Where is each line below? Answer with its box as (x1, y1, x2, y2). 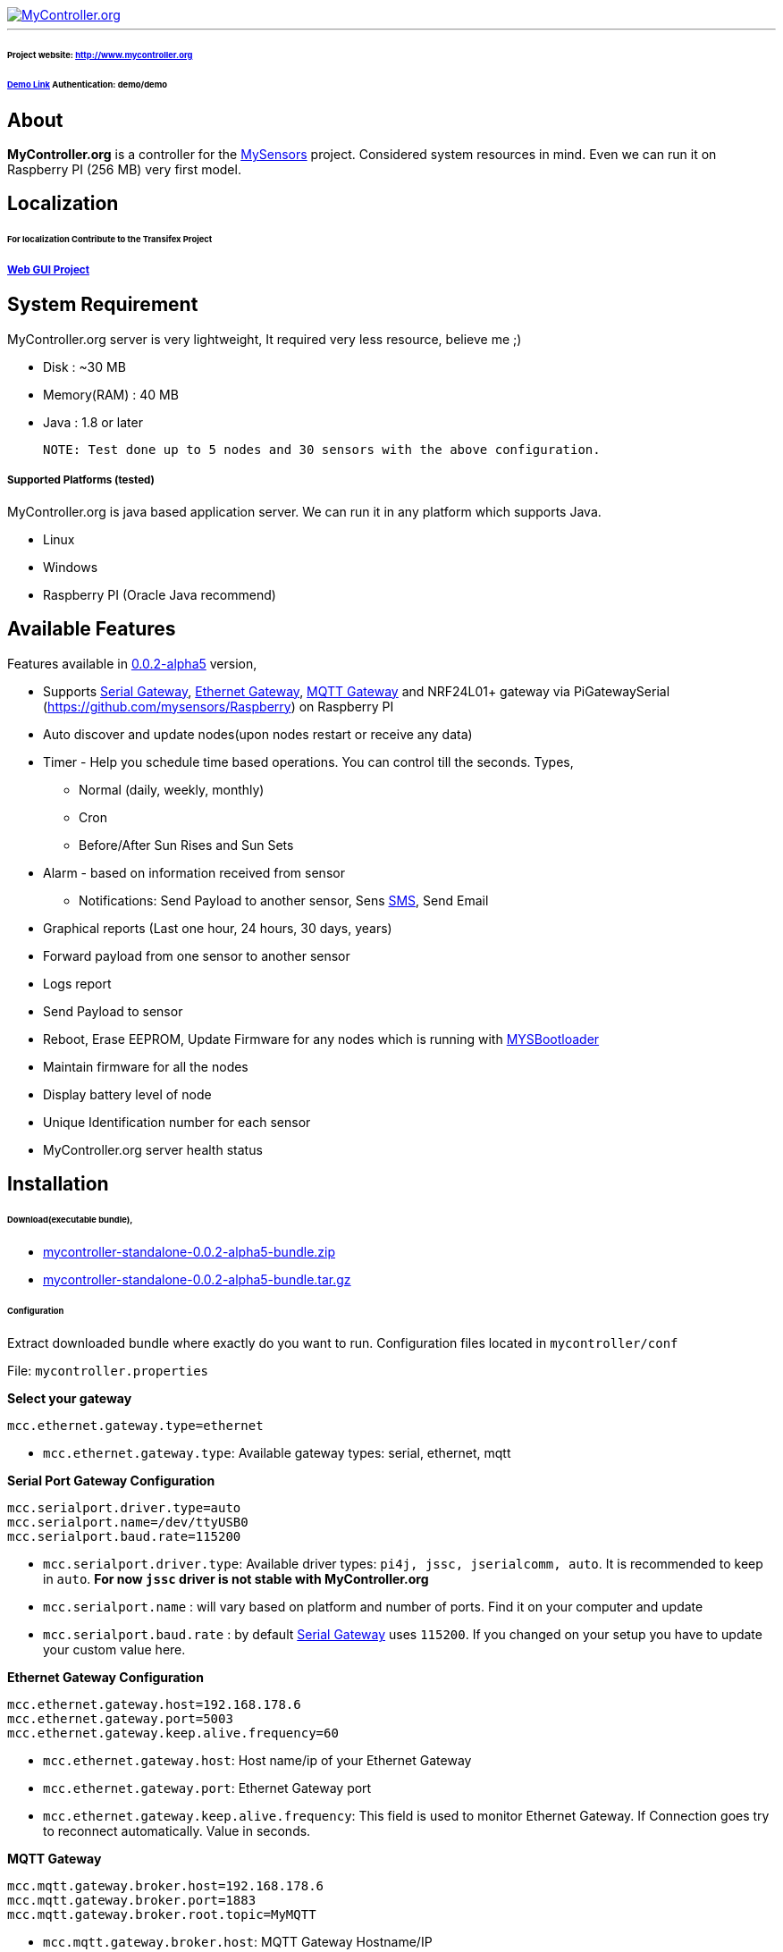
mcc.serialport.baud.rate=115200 (7, 1529, 241, 1544)
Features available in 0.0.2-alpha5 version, (7, 655, 257, 671)
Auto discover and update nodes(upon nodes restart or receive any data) (43, 726, 473, 742)
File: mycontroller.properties (7, 1363, 209, 1379)
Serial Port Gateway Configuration (7, 1473, 215, 1489)
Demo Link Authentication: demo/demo (7, 79, 167, 89)
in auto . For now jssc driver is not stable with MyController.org (43, 1571, 429, 1587)
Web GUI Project (7, 264, 89, 277)
